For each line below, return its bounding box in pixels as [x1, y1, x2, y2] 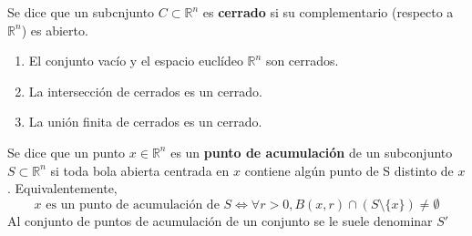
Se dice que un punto [7, 142, 126, 161]
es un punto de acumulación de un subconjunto [170, 142, 453, 161]
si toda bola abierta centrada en [50, 160, 230, 180]
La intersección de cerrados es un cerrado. [28, 81, 262, 100]
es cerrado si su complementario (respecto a [202, 3, 454, 21]
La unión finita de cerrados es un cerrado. [28, 112, 262, 131]
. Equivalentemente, [7, 179, 118, 198]
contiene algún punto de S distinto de [244, 160, 454, 180]
